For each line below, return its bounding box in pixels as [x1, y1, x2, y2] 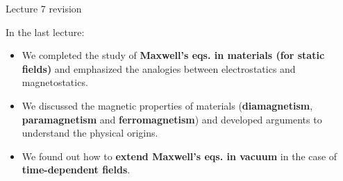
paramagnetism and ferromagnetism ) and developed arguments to [22, 112, 322, 126]
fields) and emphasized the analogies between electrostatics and [22, 61, 296, 76]
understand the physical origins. [22, 126, 158, 140]
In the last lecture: [6, 24, 85, 39]
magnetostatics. [22, 75, 88, 89]
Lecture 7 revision [6, 1, 82, 15]
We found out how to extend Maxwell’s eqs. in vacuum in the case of [22, 148, 337, 163]
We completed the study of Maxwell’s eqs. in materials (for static [22, 48, 325, 62]
